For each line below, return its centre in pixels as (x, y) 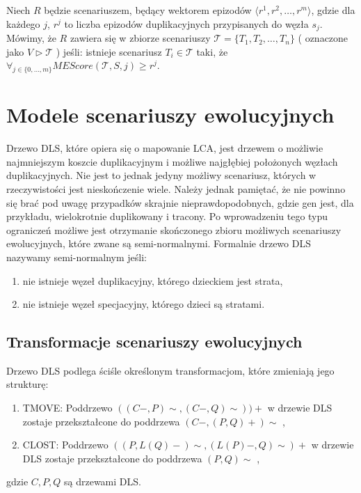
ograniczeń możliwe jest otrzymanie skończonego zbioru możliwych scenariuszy (174, 229)
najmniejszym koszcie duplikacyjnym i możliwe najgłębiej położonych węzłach (172, 161)
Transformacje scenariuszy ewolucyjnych (154, 342)
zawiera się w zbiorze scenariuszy (140, 38)
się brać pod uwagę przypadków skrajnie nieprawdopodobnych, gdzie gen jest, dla (180, 202)
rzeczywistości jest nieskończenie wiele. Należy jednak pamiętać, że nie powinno (176, 188)
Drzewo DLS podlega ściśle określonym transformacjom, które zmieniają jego (170, 370)
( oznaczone (323, 38)
